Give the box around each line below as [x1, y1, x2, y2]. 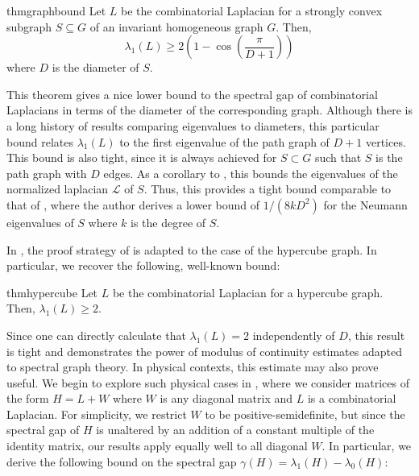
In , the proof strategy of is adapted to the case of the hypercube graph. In [6, 241, 377, 258]
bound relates [6, 133, 73, 150]
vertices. [365, 133, 406, 150]
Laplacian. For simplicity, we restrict [6, 405, 187, 422]
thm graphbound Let [6, 2, 106, 19]
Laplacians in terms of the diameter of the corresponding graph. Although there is [6, 101, 413, 118]
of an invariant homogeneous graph [89, 18, 263, 35]
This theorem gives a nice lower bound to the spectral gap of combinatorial [6, 85, 378, 102]
